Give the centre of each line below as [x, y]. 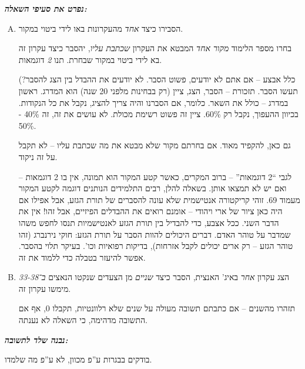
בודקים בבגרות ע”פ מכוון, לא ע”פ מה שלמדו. [78, 359]
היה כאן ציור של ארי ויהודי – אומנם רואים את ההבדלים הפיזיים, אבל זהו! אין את [150, 211]
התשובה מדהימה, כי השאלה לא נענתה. [83, 320]
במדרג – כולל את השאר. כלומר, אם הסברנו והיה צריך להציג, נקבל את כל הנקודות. [153, 102]
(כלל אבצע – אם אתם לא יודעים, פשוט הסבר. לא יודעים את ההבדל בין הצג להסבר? [157, 79]
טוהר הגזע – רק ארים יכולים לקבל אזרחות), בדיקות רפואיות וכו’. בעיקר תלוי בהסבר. [156, 246]
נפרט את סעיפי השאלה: [46, 8]
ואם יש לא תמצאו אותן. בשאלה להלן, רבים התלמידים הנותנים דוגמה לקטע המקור [152, 188]
